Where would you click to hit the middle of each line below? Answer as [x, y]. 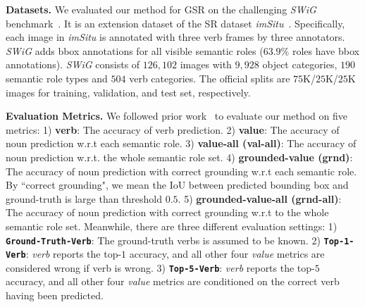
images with [206, 64]
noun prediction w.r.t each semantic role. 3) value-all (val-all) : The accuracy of [181, 143]
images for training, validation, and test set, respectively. [128, 92]
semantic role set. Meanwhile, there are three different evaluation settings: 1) [172, 226]
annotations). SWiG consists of [73, 64]
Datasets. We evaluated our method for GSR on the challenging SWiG [161, 9]
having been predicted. [55, 295]
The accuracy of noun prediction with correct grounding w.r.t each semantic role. [181, 171]
